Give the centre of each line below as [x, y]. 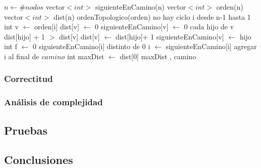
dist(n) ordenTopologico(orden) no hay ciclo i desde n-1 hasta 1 [152, 16]
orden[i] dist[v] [57, 27]
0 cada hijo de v [209, 27]
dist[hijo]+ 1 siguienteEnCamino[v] [170, 36]
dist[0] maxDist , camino [158, 56]
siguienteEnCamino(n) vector [140, 7]
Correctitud [29, 79]
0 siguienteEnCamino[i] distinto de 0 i [91, 46]
